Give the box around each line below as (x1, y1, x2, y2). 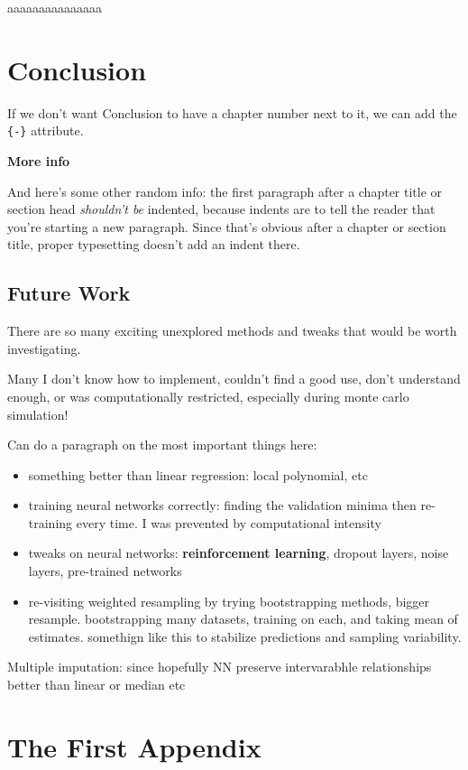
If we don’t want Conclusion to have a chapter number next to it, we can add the (7, 103, 457, 122)
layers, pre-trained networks (28, 561, 182, 580)
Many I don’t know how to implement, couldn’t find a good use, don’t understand (7, 369, 461, 388)
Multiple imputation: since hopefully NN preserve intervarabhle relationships (7, 657, 432, 676)
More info (7, 151, 70, 170)
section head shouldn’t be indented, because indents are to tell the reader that (7, 199, 436, 218)
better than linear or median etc (7, 675, 186, 694)
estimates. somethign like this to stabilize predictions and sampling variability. (28, 626, 462, 645)
